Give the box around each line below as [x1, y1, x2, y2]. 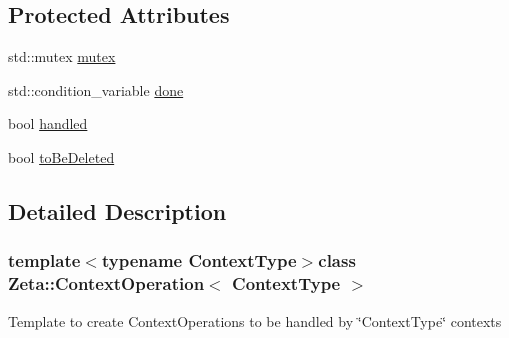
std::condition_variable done [8, 79, 184, 100]
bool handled [8, 113, 88, 134]
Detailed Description [8, 195, 227, 226]
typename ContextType [101, 248, 297, 273]
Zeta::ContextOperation [8, 271, 205, 296]
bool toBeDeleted [8, 146, 115, 167]
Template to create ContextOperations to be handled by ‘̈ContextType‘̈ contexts [8, 310, 502, 331]
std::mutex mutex [8, 46, 116, 67]
